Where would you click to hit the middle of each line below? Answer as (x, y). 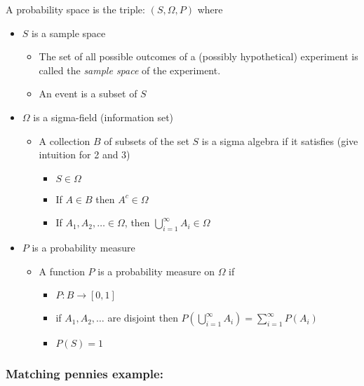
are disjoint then (143, 318)
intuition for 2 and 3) (85, 154)
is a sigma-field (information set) (103, 117)
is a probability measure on (156, 271)
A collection (65, 140)
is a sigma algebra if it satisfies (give (280, 140)
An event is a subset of (88, 94)
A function (62, 271)
